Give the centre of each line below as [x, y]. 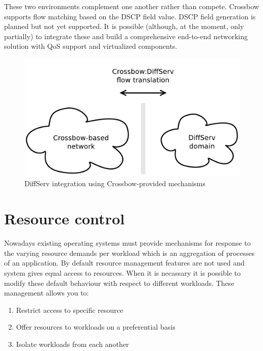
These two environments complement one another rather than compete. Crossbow [131, 6]
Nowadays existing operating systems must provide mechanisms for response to [127, 243]
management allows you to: [47, 293]
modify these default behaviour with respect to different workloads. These [119, 283]
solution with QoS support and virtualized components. [91, 46]
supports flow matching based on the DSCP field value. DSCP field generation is [130, 16]
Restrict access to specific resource [70, 310]
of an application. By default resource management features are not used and [124, 263]
